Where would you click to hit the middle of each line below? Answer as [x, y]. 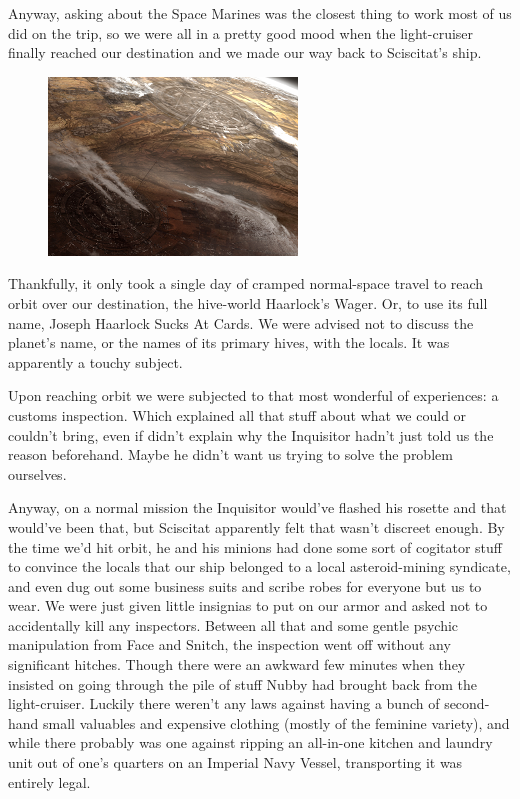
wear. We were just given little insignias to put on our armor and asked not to [248, 605]
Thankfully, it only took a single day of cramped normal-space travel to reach [246, 283]
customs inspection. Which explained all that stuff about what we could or [237, 414]
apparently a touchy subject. [95, 361]
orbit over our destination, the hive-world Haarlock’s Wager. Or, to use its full [248, 302]
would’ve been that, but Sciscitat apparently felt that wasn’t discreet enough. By [256, 526]
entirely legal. [49, 781]
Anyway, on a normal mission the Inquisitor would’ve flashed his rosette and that [257, 507]
